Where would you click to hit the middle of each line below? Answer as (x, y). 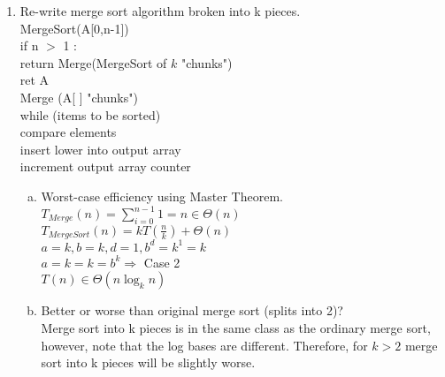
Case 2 (162, 262)
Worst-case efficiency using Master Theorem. (162, 196)
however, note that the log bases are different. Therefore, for (204, 345)
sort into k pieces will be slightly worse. (148, 362)
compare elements (68, 132)
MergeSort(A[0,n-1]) (74, 28)
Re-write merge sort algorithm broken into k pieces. (160, 11)
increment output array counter (105, 166)
